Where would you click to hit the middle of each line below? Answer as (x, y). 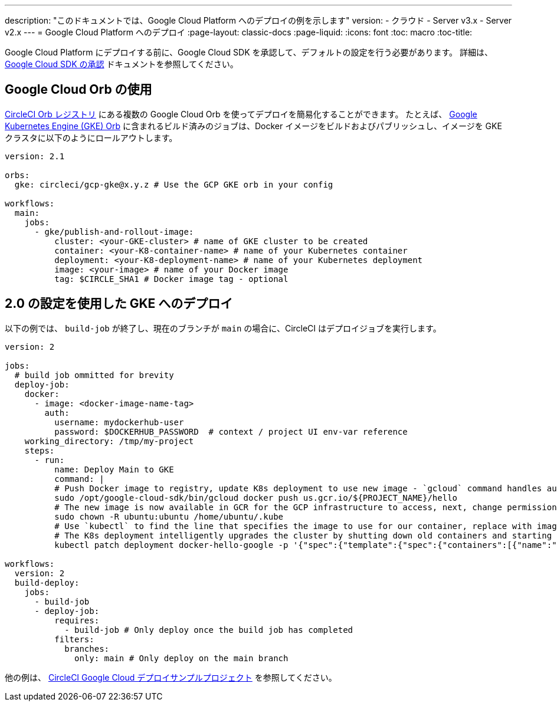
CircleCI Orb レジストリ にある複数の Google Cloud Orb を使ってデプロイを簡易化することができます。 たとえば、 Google (241, 114)
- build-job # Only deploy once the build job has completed (209, 630)
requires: (77, 620)
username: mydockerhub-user (119, 422)
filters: (74, 639)
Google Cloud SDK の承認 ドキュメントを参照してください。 (122, 64)
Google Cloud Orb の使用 (78, 90)
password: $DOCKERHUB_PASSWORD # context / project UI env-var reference (231, 431)
